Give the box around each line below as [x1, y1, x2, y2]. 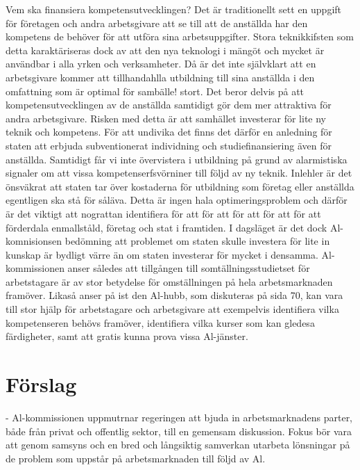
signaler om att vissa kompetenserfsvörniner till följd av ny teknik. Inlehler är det [6, 165, 352, 180]
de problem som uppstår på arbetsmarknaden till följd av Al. [6, 451, 266, 465]
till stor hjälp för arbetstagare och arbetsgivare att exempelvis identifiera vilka [6, 302, 339, 316]
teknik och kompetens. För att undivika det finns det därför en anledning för [6, 124, 332, 139]
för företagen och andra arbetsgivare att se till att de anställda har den [6, 15, 308, 30]
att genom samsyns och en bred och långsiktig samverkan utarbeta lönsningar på [6, 437, 350, 452]
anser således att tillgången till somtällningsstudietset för [67, 261, 310, 275]
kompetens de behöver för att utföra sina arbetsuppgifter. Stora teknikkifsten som [6, 29, 354, 44]
